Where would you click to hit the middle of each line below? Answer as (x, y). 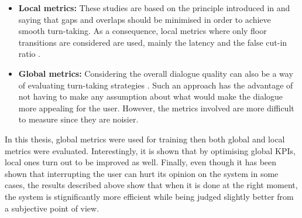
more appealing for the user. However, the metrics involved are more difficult (156, 108)
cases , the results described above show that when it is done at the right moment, (151, 185)
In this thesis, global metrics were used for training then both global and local (145, 139)
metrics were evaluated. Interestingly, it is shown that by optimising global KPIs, (150, 150)
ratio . (30, 54)
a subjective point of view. (52, 208)
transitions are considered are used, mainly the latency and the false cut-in (153, 42)
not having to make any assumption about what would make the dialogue (151, 96)
